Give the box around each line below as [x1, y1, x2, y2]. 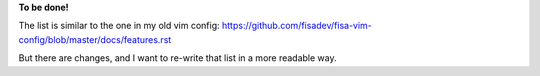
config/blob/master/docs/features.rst [18, 33, 172, 45]
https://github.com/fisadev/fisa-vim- [221, 20, 372, 32]
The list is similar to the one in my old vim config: [18, 20, 220, 32]
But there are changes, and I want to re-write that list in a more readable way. [18, 52, 337, 64]
